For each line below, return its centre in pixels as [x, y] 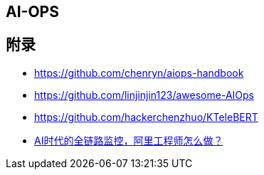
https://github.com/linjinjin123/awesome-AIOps [144, 95]
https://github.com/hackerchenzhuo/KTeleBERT [146, 117]
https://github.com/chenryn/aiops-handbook [139, 73]
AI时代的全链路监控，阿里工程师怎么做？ [129, 140]
